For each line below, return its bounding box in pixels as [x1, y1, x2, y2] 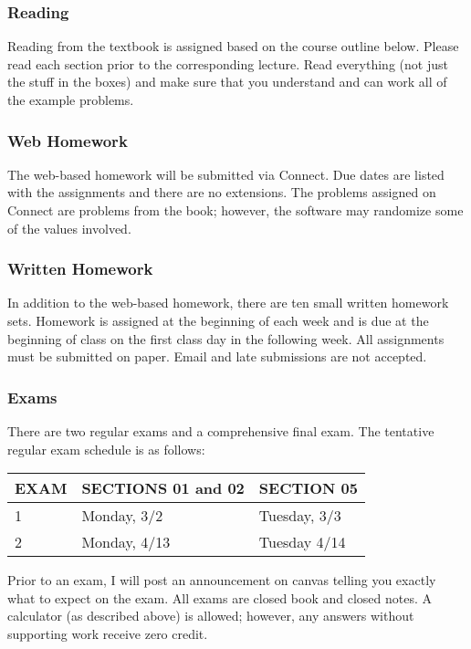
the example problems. [7, 90, 134, 109]
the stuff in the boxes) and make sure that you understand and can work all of [7, 72, 447, 91]
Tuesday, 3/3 [258, 505, 341, 527]
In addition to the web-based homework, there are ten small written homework [7, 293, 449, 312]
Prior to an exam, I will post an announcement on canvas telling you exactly [7, 570, 436, 590]
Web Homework [7, 129, 128, 152]
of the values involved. [7, 218, 131, 237]
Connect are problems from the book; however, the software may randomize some [7, 201, 464, 219]
